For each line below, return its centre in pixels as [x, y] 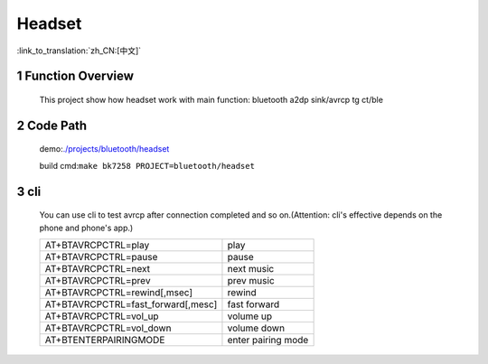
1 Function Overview [75, 76]
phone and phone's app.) [86, 228]
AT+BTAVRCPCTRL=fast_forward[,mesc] [131, 304]
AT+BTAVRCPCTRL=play [97, 245]
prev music [251, 280]
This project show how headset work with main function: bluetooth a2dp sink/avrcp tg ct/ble [211, 99]
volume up [250, 316]
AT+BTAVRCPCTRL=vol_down [108, 328]
